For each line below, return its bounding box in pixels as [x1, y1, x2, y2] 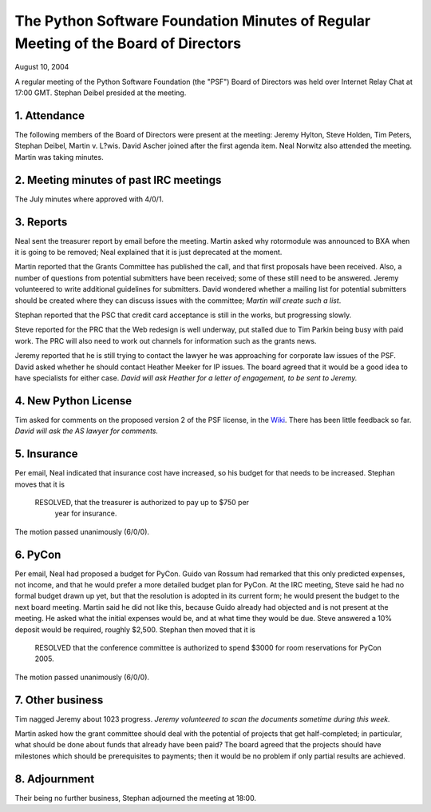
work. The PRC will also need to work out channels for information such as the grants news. [14, 336, 317, 345]
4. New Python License [14, 394, 132, 408]
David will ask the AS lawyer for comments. [14, 426, 159, 436]
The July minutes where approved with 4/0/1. [14, 194, 164, 204]
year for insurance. [54, 508, 117, 519]
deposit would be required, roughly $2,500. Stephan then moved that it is [14, 624, 255, 635]
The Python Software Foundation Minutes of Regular [14, 12, 371, 30]
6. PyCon [14, 547, 61, 561]
